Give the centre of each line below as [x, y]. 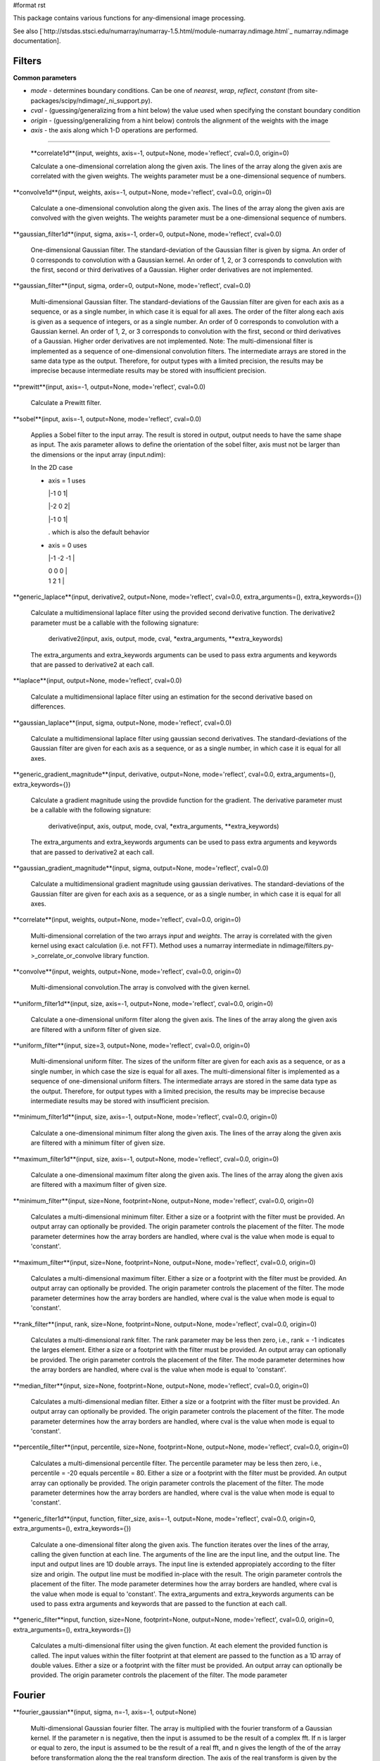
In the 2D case [52, 468]
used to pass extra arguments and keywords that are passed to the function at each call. [159, 1603]
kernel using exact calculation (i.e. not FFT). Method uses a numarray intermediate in [154, 946]
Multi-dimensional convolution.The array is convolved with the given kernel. [140, 988]
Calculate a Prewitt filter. [66, 403]
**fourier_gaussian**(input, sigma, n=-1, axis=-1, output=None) [105, 1712]
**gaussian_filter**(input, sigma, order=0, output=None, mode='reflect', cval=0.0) [132, 286]
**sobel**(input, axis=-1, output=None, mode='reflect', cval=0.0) [107, 418]
